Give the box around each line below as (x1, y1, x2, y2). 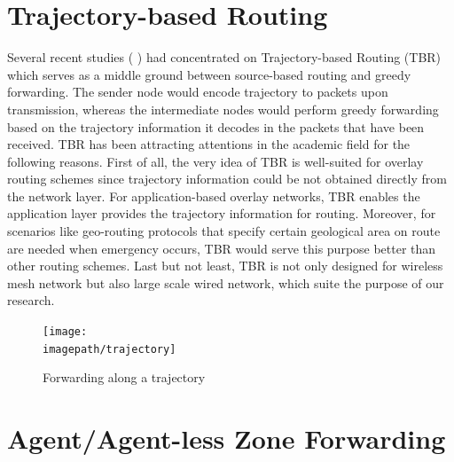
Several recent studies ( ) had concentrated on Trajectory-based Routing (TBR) (7, 48, 442, 67)
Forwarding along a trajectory (43, 368, 206, 387)
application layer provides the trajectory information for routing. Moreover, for (7, 204, 436, 223)
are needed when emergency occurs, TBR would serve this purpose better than (7, 239, 436, 257)
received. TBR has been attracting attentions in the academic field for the (7, 135, 411, 153)
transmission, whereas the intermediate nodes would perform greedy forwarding (7, 99, 439, 118)
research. (7, 291, 55, 309)
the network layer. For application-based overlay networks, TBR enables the (7, 186, 420, 205)
